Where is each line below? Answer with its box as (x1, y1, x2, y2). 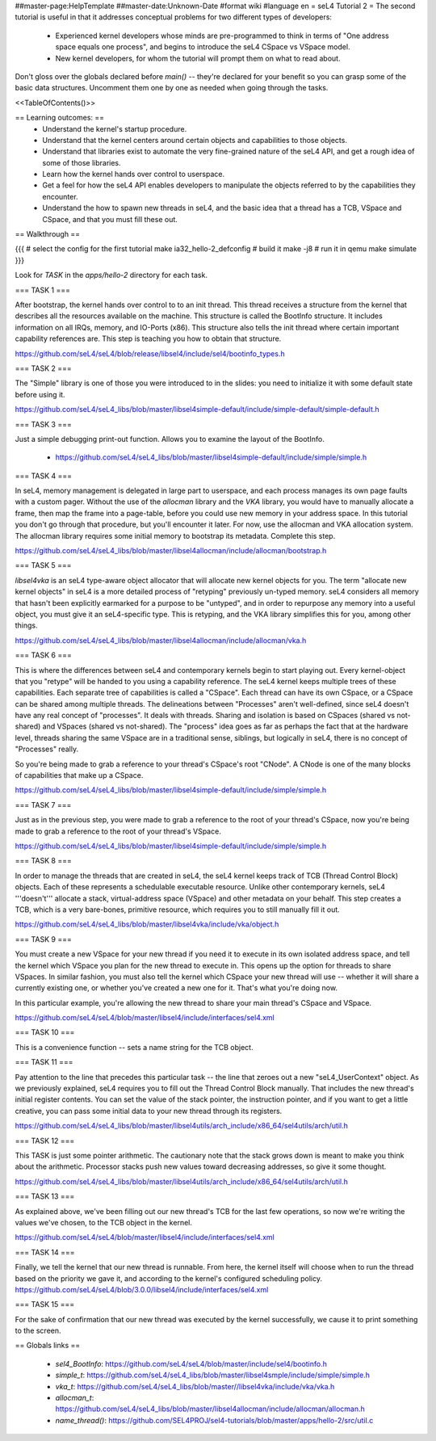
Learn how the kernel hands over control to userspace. (42, 170, 225, 179)
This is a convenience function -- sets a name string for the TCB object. (15, 1042, 254, 1052)
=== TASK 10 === (15, 1027, 75, 1037)
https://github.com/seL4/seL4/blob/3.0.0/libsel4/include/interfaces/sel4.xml (15, 1284, 269, 1294)
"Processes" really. (15, 744, 79, 754)
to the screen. (15, 1325, 61, 1336)
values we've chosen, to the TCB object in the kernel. (15, 1217, 193, 1227)
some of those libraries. (42, 158, 121, 167)
